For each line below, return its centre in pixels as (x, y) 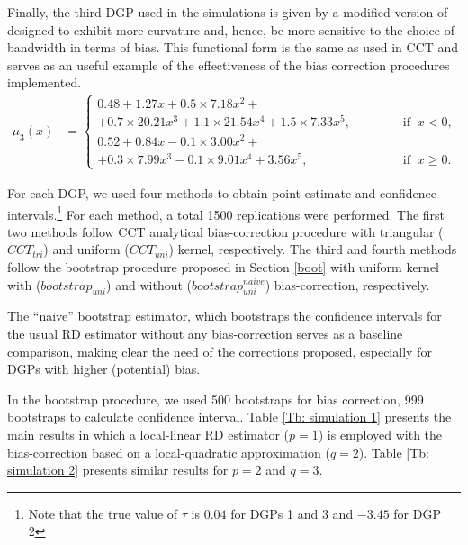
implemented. (45, 82)
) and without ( (149, 284)
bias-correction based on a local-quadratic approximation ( (169, 452)
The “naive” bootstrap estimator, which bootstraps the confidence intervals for (225, 316)
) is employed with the (380, 434)
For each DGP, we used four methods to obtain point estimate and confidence (222, 192)
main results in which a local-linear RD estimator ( (148, 434)
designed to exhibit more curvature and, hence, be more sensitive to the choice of (231, 29)
